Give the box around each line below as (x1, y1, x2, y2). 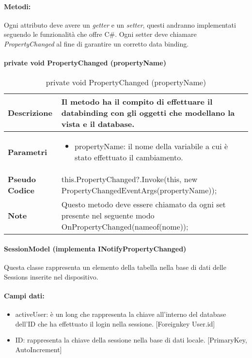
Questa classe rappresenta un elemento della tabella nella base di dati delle (4, 262, 226, 272)
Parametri (8, 146, 47, 157)
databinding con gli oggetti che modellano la (61, 107, 235, 119)
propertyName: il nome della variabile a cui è (75, 140, 228, 152)
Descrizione (8, 107, 52, 119)
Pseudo (8, 173, 36, 185)
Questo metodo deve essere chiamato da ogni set (61, 199, 226, 210)
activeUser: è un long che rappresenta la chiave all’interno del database (15, 309, 226, 319)
